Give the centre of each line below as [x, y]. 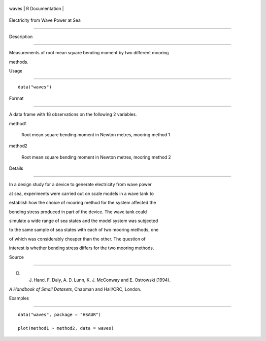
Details [16, 168]
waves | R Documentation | [36, 8]
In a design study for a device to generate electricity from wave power [81, 185]
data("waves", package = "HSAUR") [59, 314]
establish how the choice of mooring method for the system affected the [83, 203]
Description [21, 37]
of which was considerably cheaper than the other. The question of [77, 239]
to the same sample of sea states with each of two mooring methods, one [84, 230]
